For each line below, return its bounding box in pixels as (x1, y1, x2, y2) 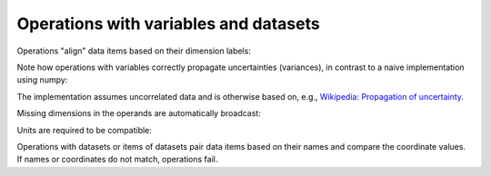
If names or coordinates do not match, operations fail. (16, 154, 218, 165)
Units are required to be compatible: (16, 124, 152, 135)
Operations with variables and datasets (16, 14, 320, 34)
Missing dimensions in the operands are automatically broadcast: (16, 108, 261, 119)
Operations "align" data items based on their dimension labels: (16, 45, 252, 56)
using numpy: (16, 74, 68, 85)
